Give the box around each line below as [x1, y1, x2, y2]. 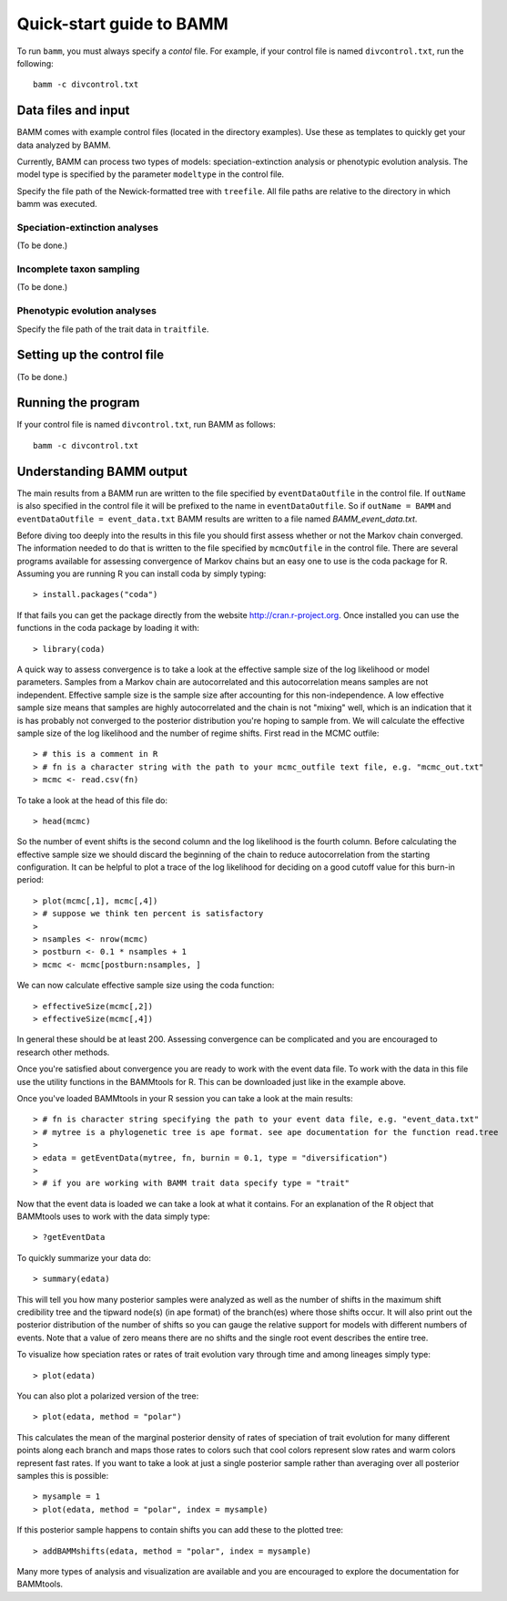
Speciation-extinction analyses [16, 221, 159, 233]
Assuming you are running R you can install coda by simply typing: [16, 568, 267, 579]
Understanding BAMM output [16, 463, 188, 479]
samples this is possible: [16, 1470, 109, 1481]
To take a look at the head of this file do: [16, 794, 168, 806]
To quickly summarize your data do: [16, 1252, 152, 1263]
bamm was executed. [16, 199, 97, 210]
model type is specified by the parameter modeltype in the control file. [16, 169, 285, 180]
